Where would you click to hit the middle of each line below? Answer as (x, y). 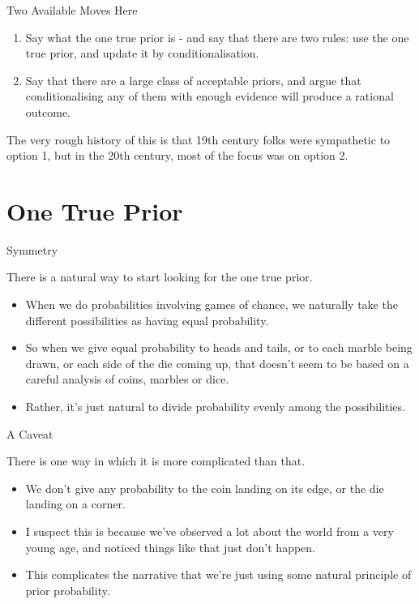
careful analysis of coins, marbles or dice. (127, 379)
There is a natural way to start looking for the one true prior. (160, 277)
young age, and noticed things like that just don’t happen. (171, 547)
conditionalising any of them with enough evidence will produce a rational (209, 96)
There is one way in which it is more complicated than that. (156, 461)
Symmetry (32, 249)
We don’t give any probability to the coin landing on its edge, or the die (205, 488)
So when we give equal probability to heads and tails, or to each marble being (219, 347)
